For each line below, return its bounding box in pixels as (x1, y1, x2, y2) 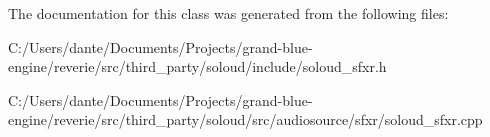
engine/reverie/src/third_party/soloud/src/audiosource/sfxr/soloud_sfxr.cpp (8, 109, 483, 130)
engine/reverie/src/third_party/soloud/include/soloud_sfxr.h (8, 56, 387, 77)
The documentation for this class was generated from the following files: (8, 3, 449, 23)
